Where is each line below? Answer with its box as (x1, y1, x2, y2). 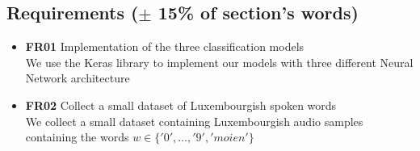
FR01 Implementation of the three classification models (25, 38, 304, 55)
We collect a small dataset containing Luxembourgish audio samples (25, 112, 363, 129)
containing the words (25, 128, 129, 145)
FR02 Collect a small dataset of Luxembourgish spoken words (25, 96, 337, 113)
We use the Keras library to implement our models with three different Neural (25, 53, 414, 70)
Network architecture (25, 69, 130, 86)
